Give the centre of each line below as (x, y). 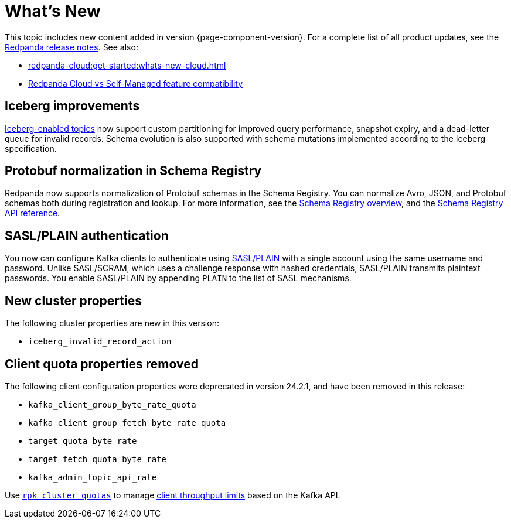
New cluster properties (73, 300)
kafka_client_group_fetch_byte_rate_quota (127, 423)
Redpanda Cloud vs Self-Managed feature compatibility (135, 83)
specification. (31, 148)
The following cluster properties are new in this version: (112, 323)
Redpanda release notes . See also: (71, 47)
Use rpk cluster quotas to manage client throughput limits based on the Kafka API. (173, 495)
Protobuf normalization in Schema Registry (133, 171)
